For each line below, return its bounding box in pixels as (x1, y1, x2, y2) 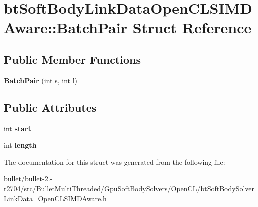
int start (4, 123, 31, 133)
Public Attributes (4, 99, 97, 115)
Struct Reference (132, 17, 252, 38)
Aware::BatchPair (4, 17, 127, 38)
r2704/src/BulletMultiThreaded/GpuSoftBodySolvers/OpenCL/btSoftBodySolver (4, 183, 255, 193)
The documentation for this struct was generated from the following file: (4, 156, 225, 167)
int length (4, 140, 37, 150)
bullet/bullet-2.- (4, 173, 53, 184)
